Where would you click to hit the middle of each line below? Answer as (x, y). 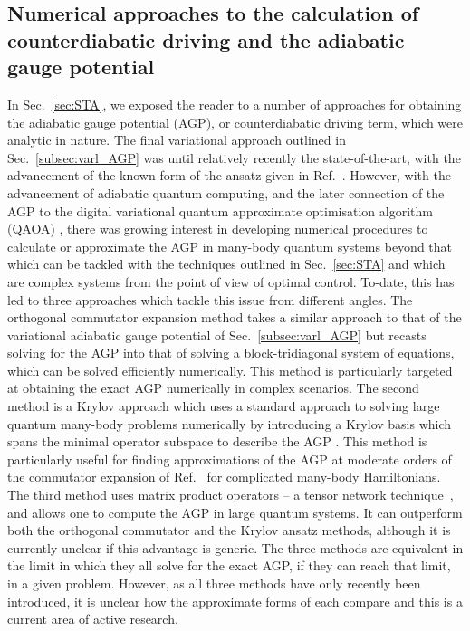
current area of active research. (93, 619)
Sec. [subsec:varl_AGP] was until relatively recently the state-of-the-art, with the (234, 157)
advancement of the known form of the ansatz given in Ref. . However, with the (229, 175)
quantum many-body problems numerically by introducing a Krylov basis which (230, 423)
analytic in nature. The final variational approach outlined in (177, 140)
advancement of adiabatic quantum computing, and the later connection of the (226, 192)
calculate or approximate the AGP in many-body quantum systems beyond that (230, 246)
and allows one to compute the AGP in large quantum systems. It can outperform (235, 512)
